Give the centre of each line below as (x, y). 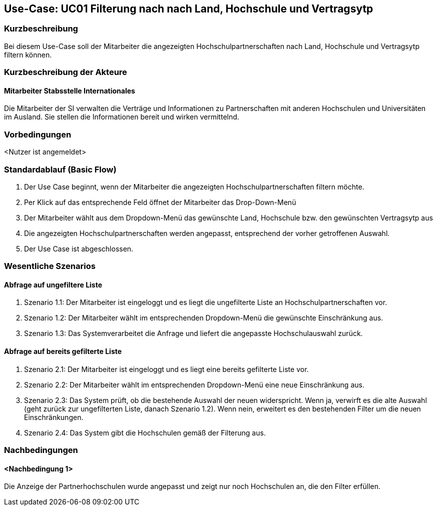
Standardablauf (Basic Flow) (60, 169)
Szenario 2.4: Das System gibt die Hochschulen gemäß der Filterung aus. (145, 432)
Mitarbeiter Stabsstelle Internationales (70, 90)
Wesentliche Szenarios (50, 266)
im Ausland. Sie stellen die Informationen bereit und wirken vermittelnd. (122, 117)
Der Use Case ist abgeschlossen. (79, 248)
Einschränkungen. (54, 417)
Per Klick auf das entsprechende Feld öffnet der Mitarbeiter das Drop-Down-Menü (160, 202)
